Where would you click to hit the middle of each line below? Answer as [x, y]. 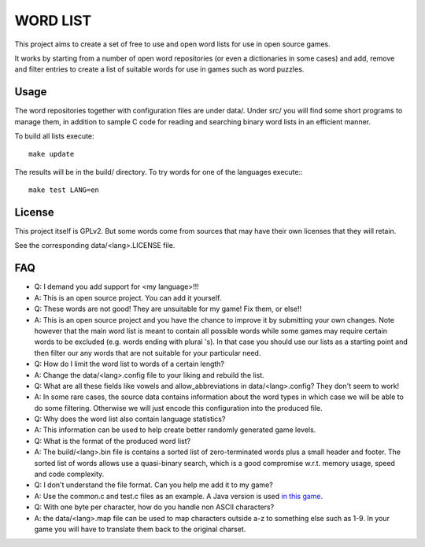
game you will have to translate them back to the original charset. [140, 529]
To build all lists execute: [54, 136]
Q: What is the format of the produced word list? [113, 441]
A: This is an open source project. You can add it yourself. [128, 298]
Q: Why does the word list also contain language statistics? [130, 419]
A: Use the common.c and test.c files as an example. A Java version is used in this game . [179, 496]
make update [52, 154]
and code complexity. [69, 474]
